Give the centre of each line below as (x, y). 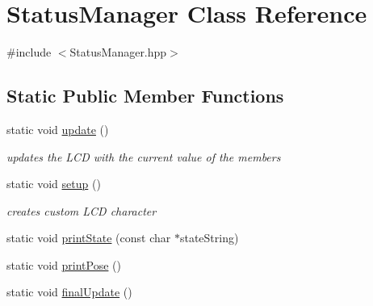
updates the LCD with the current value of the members (144, 156)
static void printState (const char (89, 238)
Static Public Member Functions (145, 96)
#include (29, 52)
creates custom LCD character (82, 210)
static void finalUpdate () (69, 292)
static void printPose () (64, 264)
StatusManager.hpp (118, 52)
